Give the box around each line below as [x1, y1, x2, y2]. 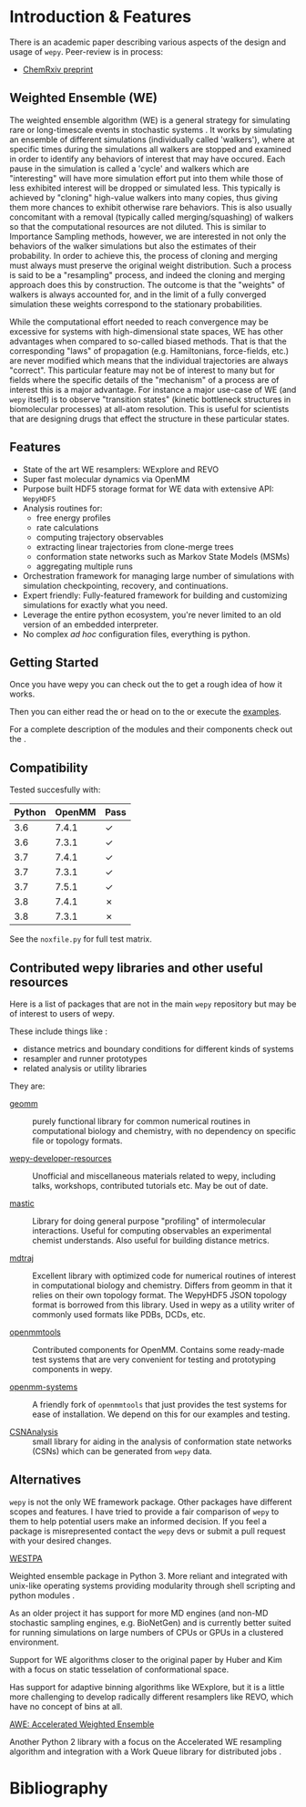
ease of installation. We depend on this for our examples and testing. [32, 1409, 291, 1420]
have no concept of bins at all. [9, 1700, 123, 1711]
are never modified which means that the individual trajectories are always [9, 355, 289, 366]
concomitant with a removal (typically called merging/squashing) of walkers [9, 212, 294, 222]
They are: [9, 1080, 46, 1091]
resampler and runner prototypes [22, 1053, 148, 1064]
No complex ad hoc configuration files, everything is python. [22, 628, 250, 639]
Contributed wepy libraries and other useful [9, 960, 263, 976]
